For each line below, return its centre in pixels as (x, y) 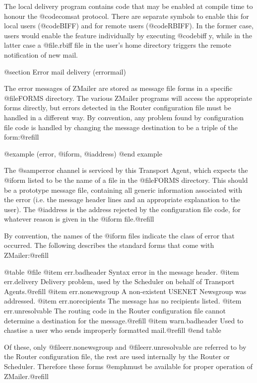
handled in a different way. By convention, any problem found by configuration (124, 117)
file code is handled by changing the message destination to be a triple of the (121, 127)
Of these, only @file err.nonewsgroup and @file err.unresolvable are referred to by (125, 346)
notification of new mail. (41, 54)
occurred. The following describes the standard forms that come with (109, 245)
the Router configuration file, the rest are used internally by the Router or (117, 356)
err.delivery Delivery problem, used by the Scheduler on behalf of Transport (119, 281)
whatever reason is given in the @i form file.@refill (79, 219)
